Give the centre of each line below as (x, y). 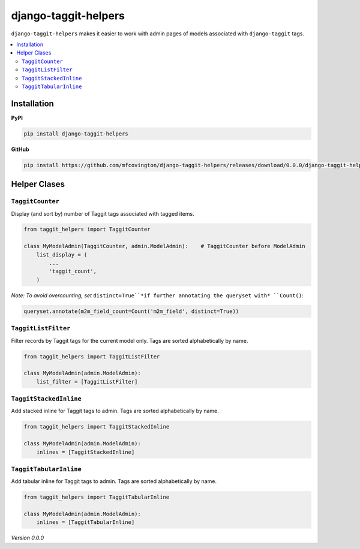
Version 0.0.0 (28, 538)
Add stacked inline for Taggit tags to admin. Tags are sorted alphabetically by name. (115, 411)
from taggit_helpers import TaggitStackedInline (97, 427)
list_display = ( (62, 254)
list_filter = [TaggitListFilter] (87, 381)
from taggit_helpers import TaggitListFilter (92, 356)
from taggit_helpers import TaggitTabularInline (97, 497)
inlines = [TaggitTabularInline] (85, 522)
